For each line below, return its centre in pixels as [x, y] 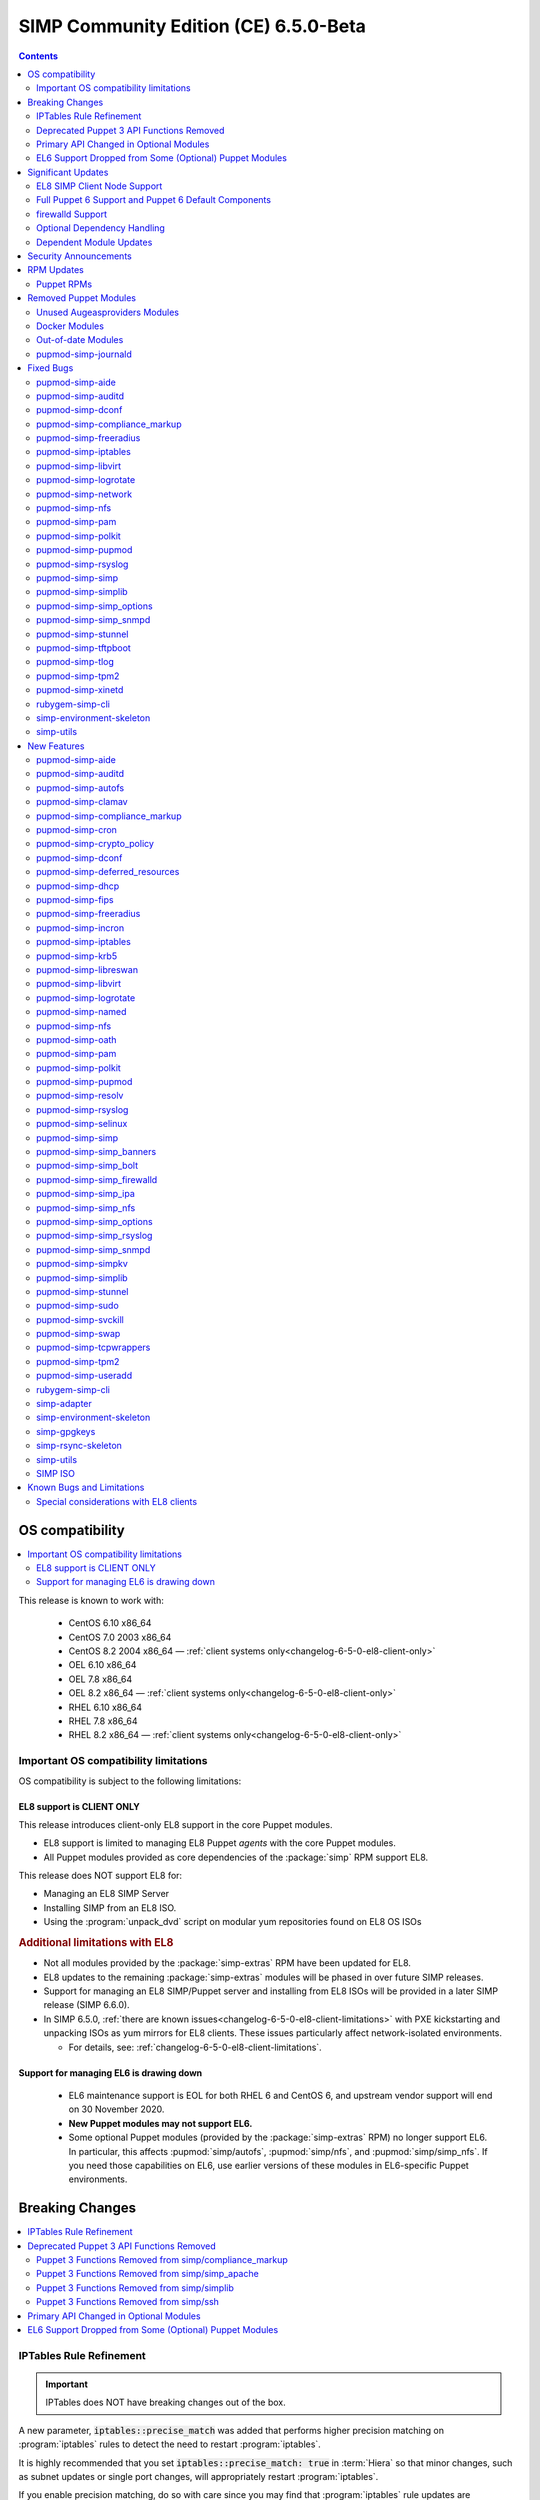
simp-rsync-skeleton [79, 1446]
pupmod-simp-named [81, 1012]
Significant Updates [68, 172]
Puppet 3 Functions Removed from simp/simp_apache [147, 2274]
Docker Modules [70, 326]
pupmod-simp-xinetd [80, 690]
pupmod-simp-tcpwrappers [93, 1347]
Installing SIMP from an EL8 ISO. [110, 1907]
